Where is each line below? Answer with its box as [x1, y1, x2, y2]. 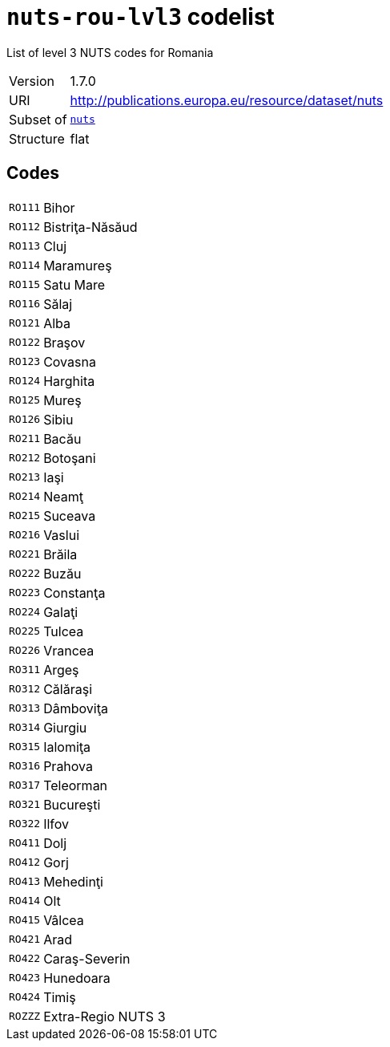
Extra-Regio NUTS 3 [43, 1008, 166, 1025]
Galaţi [43, 603, 78, 620]
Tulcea [43, 623, 84, 639]
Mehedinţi [43, 873, 103, 890]
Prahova [43, 757, 94, 774]
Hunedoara [43, 969, 111, 986]
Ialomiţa [43, 738, 91, 755]
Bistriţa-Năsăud [43, 218, 138, 235]
